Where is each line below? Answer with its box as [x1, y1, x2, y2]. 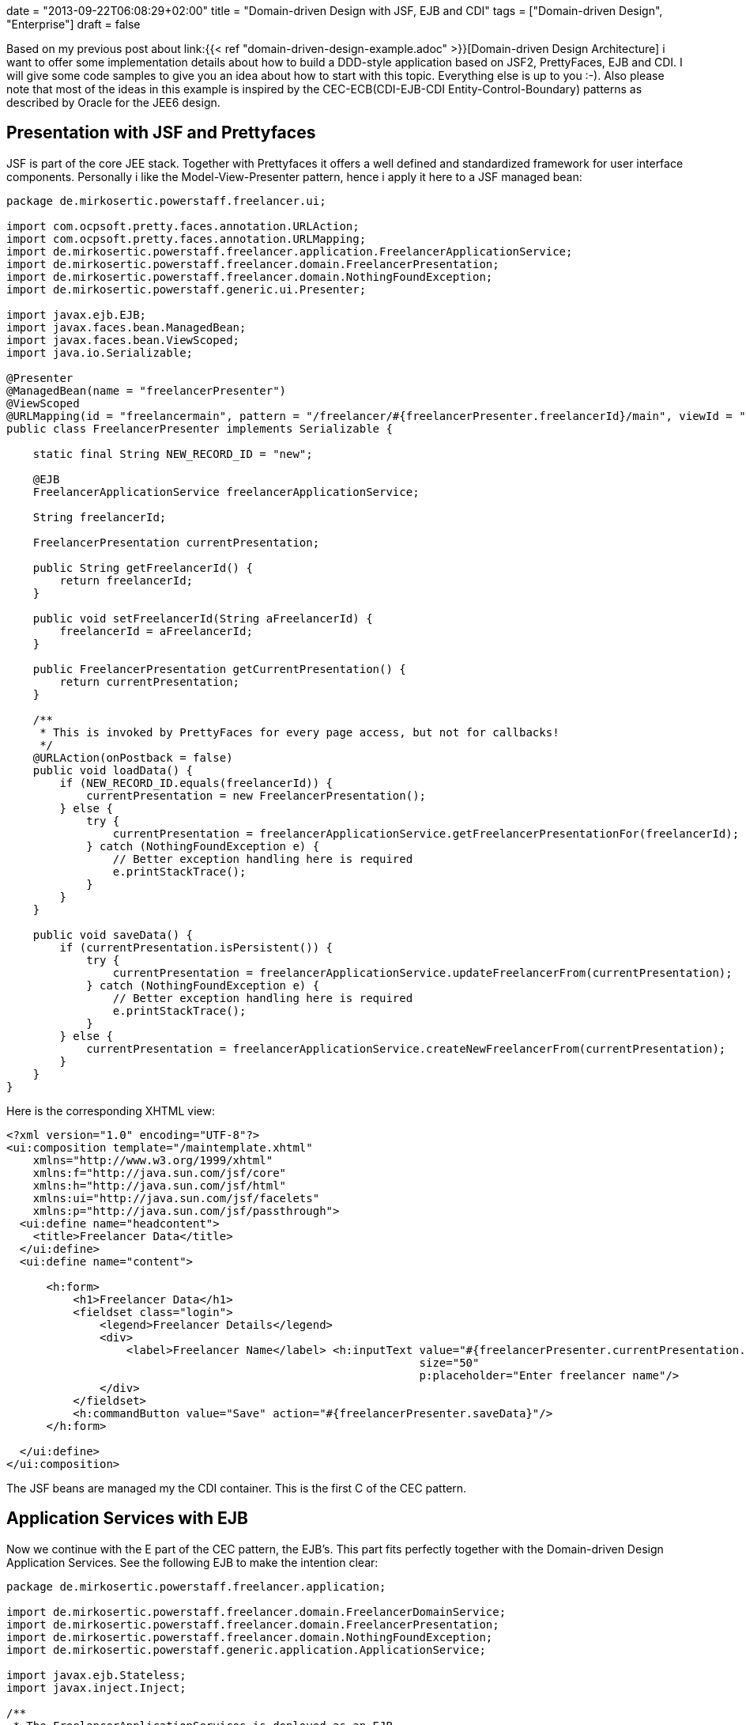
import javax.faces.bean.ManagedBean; [6, 320, 247, 334]
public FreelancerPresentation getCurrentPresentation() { [32, 662, 406, 675]
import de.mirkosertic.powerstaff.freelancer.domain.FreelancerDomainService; [6, 1605, 507, 1618]
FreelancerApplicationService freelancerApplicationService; [32, 485, 420, 498]
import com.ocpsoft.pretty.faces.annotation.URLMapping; [6, 232, 367, 245]
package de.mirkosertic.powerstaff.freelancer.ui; [6, 194, 326, 207]
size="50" [419, 1356, 480, 1369]
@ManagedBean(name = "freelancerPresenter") [6, 384, 287, 397]
